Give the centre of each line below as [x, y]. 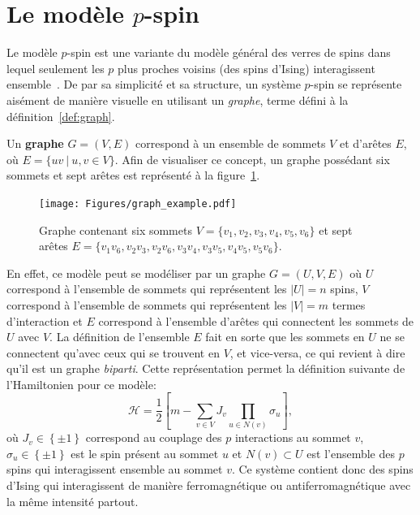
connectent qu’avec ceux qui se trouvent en [113, 352]
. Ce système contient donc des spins [322, 469]
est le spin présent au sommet [145, 453]
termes [349, 304]
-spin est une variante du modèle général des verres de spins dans [229, 52]
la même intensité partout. [73, 501]
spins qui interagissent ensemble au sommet [115, 469]
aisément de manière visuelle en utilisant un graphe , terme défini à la [178, 100]
